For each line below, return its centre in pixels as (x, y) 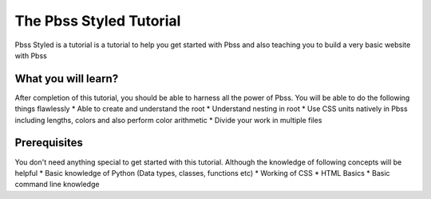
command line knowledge (57, 185)
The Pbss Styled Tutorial (98, 21)
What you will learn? (67, 79)
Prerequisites (49, 143)
